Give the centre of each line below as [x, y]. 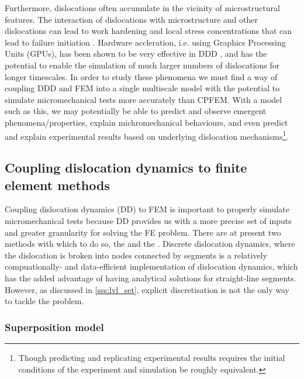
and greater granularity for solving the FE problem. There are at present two [143, 232]
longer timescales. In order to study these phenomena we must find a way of [141, 76]
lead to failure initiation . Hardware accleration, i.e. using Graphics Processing [145, 42]
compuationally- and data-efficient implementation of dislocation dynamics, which [151, 266]
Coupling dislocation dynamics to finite [126, 168]
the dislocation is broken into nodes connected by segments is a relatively [136, 255]
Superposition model [54, 327]
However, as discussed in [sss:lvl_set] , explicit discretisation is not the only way [147, 289]
